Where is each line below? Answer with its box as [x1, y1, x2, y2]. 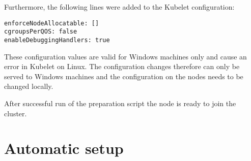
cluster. [4, 108, 27, 118]
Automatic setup [4, 138, 124, 158]
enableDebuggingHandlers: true [4, 36, 110, 44]
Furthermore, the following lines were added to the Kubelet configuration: [4, 2, 235, 12]
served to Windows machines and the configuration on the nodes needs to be [4, 71, 243, 81]
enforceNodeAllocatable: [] [4, 19, 99, 27]
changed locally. [4, 81, 53, 91]
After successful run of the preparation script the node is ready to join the [4, 98, 236, 108]
